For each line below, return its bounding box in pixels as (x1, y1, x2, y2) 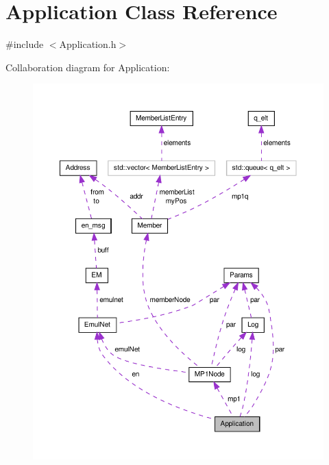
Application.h (59, 37, 117, 51)
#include (5, 37, 44, 51)
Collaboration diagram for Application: (5, 60, 170, 74)
